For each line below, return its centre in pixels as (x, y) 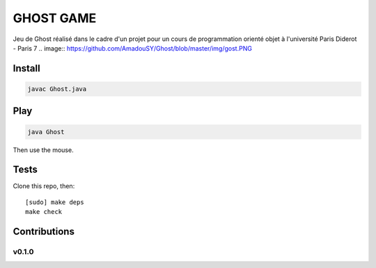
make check (44, 212)
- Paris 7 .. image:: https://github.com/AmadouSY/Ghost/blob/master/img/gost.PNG (132, 48)
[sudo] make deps (55, 202)
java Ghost (46, 132)
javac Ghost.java (57, 89)
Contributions (44, 232)
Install (27, 68)
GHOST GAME (55, 18)
